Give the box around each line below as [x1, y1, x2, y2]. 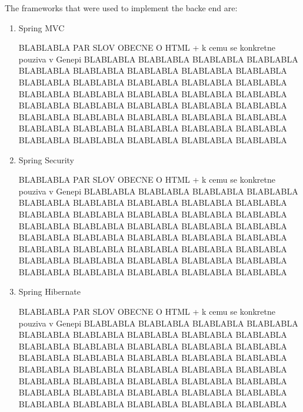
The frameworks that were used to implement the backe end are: [5, 2, 238, 14]
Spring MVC [18, 21, 65, 34]
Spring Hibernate [18, 285, 81, 298]
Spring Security [18, 153, 75, 166]
